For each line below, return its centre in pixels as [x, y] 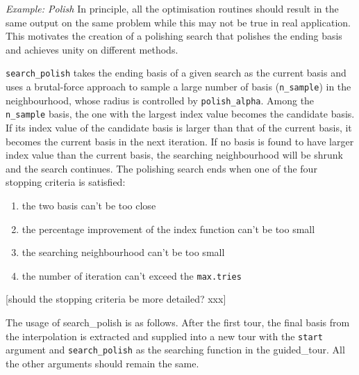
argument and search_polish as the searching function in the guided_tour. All [175, 350]
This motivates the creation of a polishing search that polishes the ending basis [174, 36]
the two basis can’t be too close [89, 205]
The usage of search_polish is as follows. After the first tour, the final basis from [178, 322]
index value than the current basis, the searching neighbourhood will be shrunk [174, 155]
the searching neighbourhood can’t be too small [123, 252]
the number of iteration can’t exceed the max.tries [132, 275]
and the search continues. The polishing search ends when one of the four [161, 168]
